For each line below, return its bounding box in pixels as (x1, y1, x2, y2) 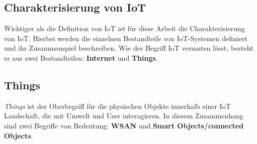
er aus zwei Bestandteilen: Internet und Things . (4, 52, 158, 63)
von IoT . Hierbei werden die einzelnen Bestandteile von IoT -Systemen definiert (4, 33, 247, 43)
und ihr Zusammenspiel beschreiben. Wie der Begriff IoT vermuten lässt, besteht (4, 43, 253, 53)
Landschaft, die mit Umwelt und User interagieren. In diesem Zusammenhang (4, 110, 243, 121)
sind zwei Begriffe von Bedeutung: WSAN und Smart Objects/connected (4, 120, 244, 130)
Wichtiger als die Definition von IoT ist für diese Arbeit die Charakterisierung (4, 23, 245, 34)
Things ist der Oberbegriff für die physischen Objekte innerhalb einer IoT (4, 100, 231, 111)
